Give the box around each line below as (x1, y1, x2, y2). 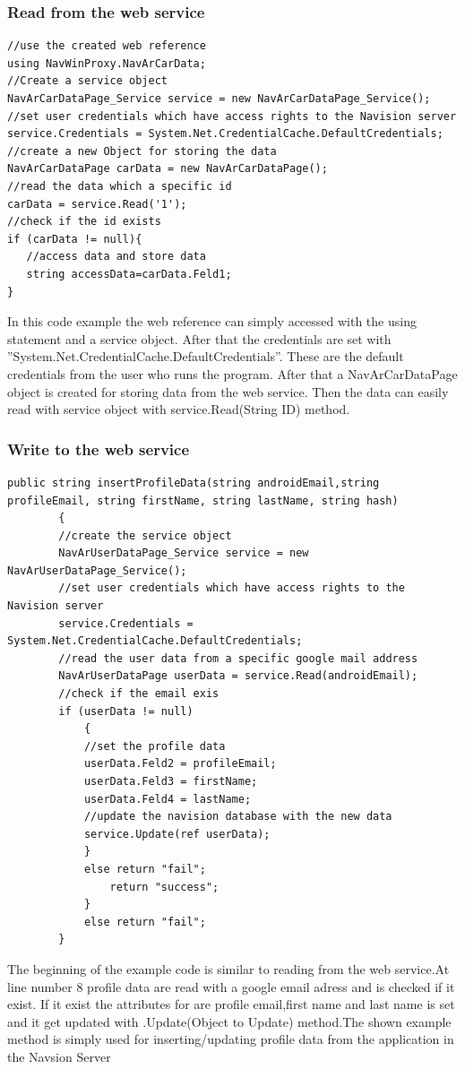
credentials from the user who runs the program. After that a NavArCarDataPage (7, 364, 458, 383)
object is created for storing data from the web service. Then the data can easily (7, 382, 449, 401)
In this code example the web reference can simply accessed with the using (7, 312, 417, 331)
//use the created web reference (7, 39, 206, 53)
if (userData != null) (58, 704, 194, 718)
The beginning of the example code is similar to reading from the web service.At (7, 959, 450, 978)
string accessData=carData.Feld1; (26, 267, 232, 280)
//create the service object (58, 529, 232, 542)
